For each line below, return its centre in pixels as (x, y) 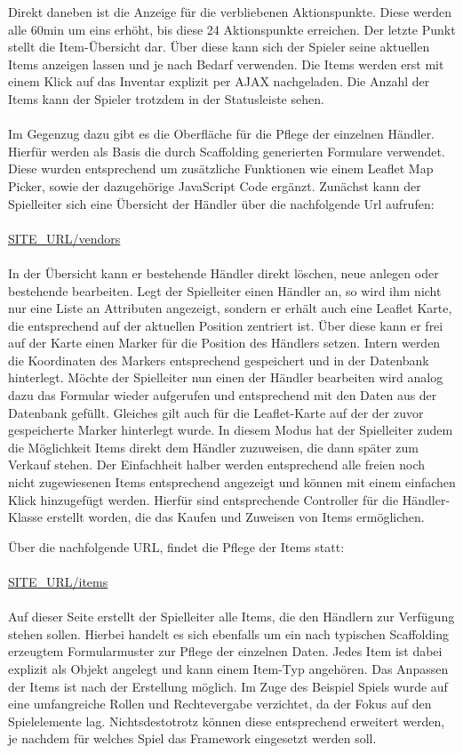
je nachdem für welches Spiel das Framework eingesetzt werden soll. (192, 738)
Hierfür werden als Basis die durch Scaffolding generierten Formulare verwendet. (227, 151)
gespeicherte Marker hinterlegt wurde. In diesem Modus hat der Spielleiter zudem (231, 430)
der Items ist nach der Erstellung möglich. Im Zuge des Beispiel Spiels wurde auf (228, 686)
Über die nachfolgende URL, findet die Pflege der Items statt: (176, 546)
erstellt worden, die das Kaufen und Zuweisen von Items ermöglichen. (235, 517)
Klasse (26, 517)
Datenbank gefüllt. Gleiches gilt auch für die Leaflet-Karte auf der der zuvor (216, 412)
